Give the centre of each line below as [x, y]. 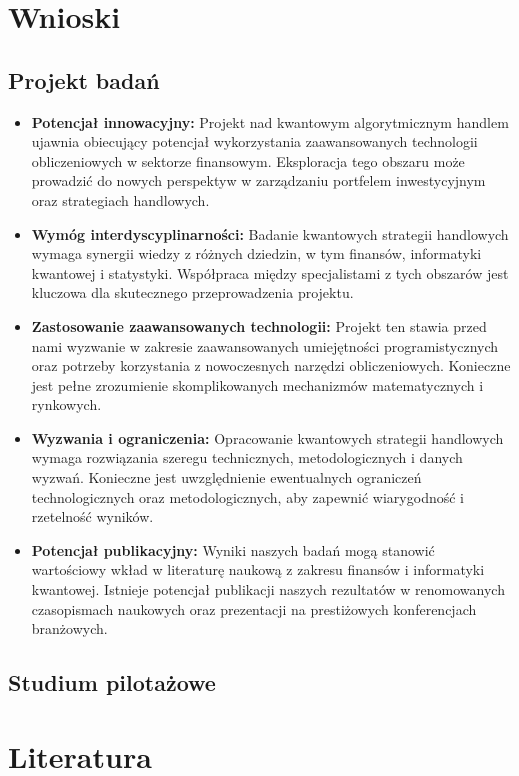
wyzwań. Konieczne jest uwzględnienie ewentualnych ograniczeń [226, 477]
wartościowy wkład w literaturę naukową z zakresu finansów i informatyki [258, 569]
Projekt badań [84, 79]
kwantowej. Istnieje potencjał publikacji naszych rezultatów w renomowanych [268, 589]
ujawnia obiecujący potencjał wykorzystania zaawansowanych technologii [254, 141]
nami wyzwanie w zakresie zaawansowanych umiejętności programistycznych [265, 345]
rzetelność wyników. [92, 516]
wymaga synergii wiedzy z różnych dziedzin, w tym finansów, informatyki [256, 253]
